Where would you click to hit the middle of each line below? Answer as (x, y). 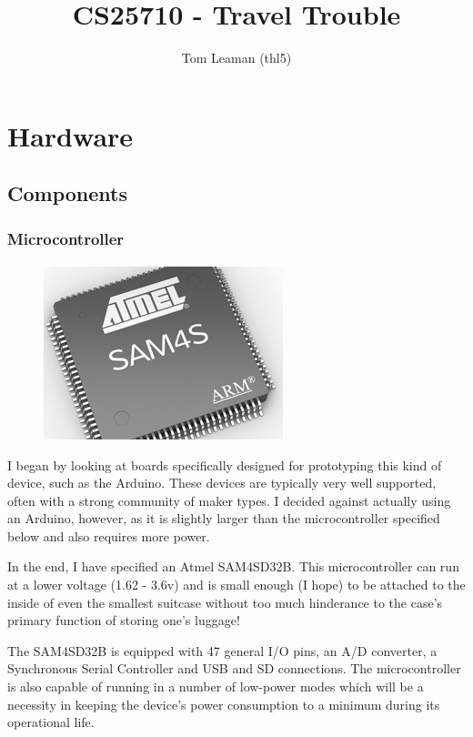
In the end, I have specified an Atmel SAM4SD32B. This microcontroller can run (233, 566)
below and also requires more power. (109, 535)
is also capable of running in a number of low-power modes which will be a (216, 687)
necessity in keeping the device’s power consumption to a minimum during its (224, 704)
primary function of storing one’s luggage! (124, 620)
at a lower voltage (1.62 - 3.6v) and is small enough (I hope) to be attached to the (236, 585)
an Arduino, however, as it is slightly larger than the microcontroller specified (224, 518)
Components (67, 193)
